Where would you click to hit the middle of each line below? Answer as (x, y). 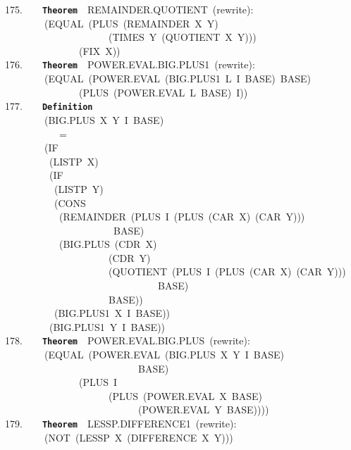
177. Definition (49, 106)
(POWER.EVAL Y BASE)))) (203, 410)
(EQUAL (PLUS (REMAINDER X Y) (131, 23)
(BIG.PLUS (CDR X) (108, 244)
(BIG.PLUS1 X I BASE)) (112, 313)
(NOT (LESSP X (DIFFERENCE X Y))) (138, 437)
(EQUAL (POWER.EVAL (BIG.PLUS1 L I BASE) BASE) (177, 79)
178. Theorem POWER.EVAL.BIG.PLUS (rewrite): (128, 340)
